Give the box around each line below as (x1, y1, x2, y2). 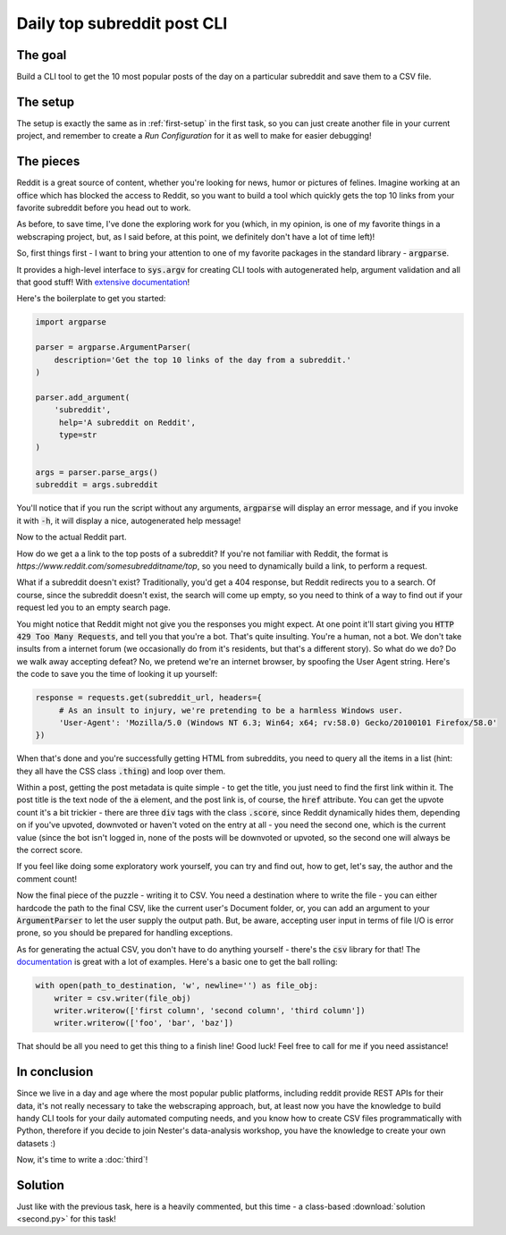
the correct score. (16, 845, 83, 855)
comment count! (16, 873, 78, 884)
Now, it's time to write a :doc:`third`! (16, 1155, 148, 1165)
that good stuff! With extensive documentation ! (16, 277, 190, 287)
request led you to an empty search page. (16, 602, 172, 613)
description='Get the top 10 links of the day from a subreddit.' (54, 354, 352, 365)
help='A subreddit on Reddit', (58, 417, 197, 427)
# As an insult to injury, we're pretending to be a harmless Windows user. (58, 705, 404, 715)
